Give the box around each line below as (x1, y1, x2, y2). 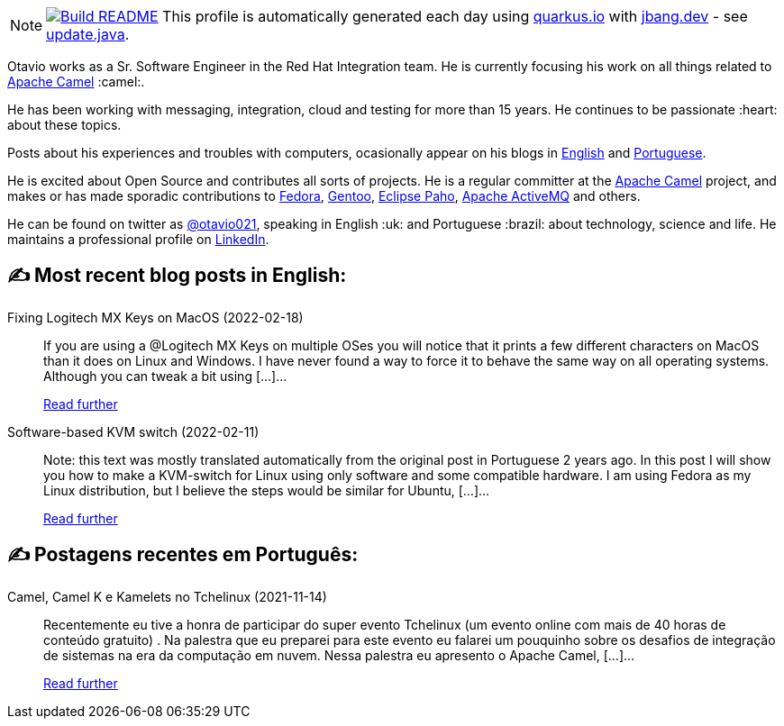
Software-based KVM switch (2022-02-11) (7, 423, 260, 440)
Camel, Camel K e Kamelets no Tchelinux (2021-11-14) (7, 588, 327, 604)
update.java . (46, 25, 130, 43)
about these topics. (7, 117, 122, 132)
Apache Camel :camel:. (7, 74, 145, 89)
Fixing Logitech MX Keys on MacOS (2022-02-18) (7, 309, 304, 325)
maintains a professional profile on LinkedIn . (7, 231, 269, 247)
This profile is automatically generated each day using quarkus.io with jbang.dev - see (162, 7, 748, 25)
